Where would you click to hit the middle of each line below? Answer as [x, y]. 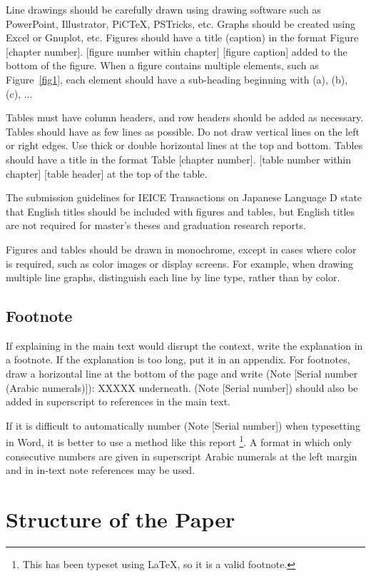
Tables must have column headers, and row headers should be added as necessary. [185, 117]
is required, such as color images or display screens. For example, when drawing [180, 263]
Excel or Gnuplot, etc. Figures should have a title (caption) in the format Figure [182, 37]
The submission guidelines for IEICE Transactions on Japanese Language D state [184, 197]
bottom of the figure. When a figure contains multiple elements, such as [162, 65]
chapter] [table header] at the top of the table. [107, 173]
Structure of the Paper [121, 519]
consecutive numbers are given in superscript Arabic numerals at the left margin [182, 456]
